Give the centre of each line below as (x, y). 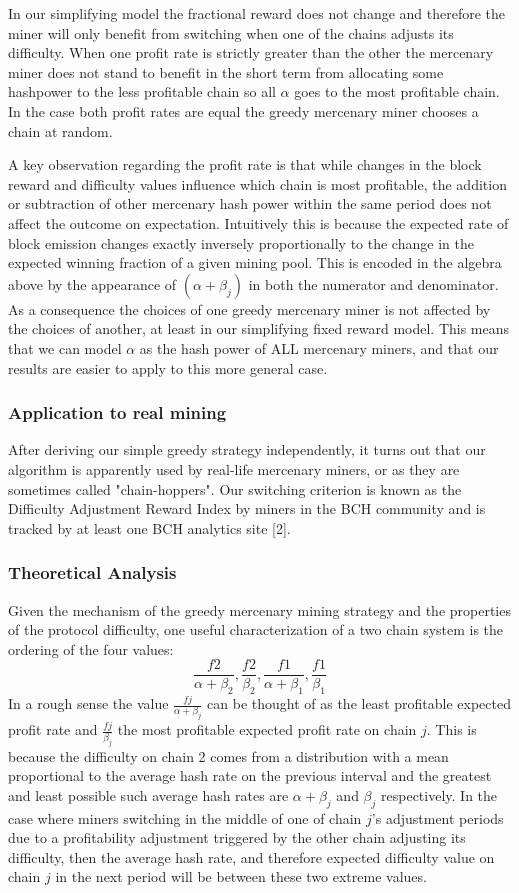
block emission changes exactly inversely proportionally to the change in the (241, 242)
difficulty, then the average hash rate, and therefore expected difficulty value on (251, 856)
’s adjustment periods (437, 817)
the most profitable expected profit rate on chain (267, 729)
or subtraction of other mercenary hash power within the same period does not (250, 203)
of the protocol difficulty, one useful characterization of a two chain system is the (256, 629)
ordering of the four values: (91, 648)
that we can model (65, 347)
